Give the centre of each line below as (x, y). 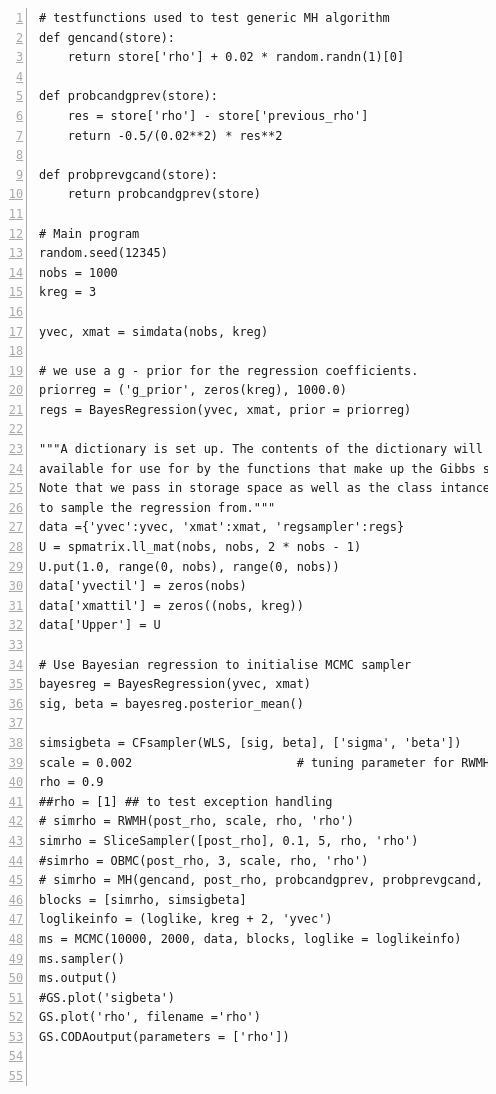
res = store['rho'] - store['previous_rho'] (218, 115)
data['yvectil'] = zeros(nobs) (143, 586)
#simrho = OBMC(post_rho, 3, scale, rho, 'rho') (204, 860)
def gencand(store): (107, 37)
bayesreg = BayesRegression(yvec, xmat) (175, 684)
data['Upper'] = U (100, 625)
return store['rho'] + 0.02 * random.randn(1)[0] (236, 57)
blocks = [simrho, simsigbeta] (143, 899)
